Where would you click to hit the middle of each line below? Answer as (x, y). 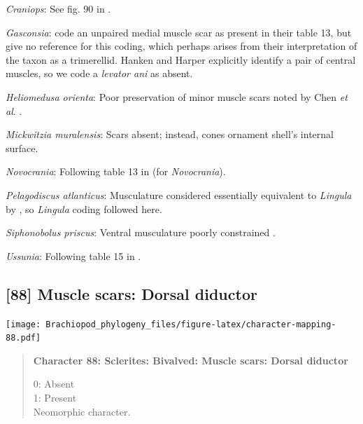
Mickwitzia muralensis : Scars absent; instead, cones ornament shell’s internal (170, 134)
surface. (22, 148)
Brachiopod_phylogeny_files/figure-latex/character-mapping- (191, 324)
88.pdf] (23, 338)
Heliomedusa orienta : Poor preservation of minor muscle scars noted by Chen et (177, 96)
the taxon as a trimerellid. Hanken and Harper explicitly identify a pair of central (181, 59)
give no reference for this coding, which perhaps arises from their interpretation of (181, 46)
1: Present (55, 398)
